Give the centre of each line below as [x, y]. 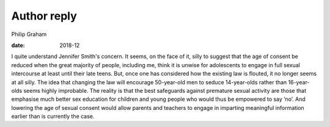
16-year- [299, 82]
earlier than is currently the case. [53, 117]
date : [18, 45]
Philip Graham [29, 34]
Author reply [44, 16]
